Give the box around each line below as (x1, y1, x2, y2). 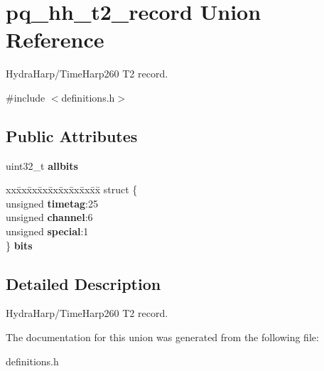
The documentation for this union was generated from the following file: (6, 330, 319, 345)
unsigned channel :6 (6, 210, 93, 225)
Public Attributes (6, 124, 138, 146)
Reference (6, 25, 104, 54)
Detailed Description (6, 272, 161, 294)
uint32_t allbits (6, 158, 78, 173)
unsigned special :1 (6, 224, 89, 239)
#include (6, 90, 45, 104)
